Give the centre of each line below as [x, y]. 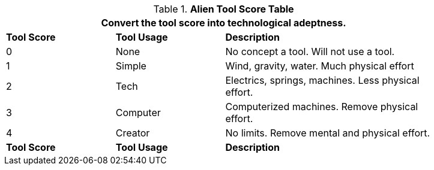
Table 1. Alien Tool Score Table [224, 9]
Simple [131, 66]
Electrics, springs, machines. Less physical [322, 80]
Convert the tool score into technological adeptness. [224, 23]
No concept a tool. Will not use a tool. [310, 51]
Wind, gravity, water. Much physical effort [320, 66]
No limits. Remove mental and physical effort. [328, 133]
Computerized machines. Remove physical [322, 107]
